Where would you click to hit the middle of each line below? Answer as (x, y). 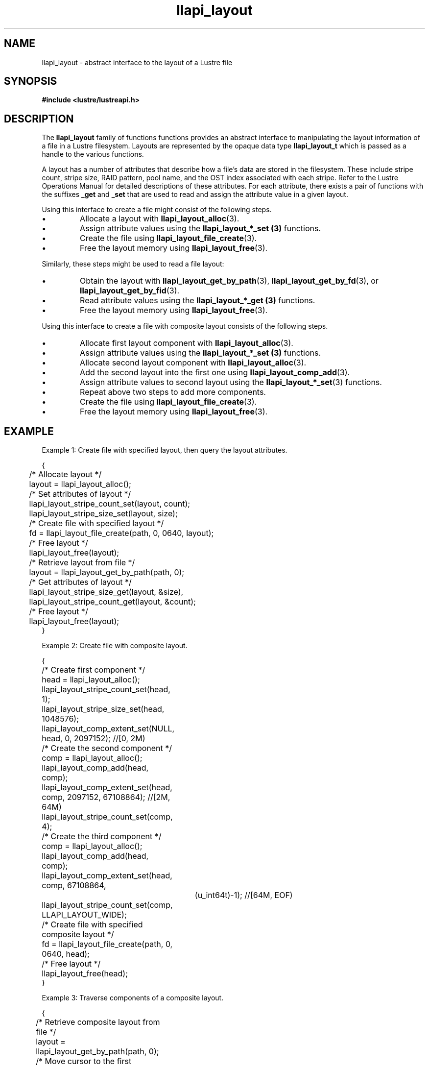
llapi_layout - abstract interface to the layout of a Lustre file (137, 62)
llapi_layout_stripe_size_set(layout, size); (103, 514)
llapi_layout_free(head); (85, 974)
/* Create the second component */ (107, 748)
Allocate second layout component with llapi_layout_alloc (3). (193, 363)
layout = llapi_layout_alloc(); (80, 484)
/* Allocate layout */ (65, 474)
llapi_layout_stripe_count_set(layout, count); (110, 504)
